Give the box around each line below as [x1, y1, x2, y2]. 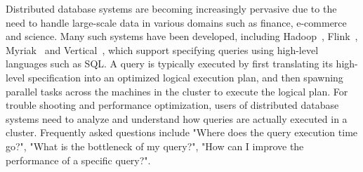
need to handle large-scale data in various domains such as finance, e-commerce [6, 15, 347, 29]
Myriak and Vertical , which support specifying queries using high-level [6, 42, 319, 57]
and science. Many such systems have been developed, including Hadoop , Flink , [6, 29, 358, 44]
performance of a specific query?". [6, 152, 151, 167]
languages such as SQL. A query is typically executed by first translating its [6, 56, 333, 71]
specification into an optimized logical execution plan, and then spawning [27, 70, 343, 84]
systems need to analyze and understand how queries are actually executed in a [6, 111, 348, 126]
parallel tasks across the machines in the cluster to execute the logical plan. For [6, 84, 348, 98]
